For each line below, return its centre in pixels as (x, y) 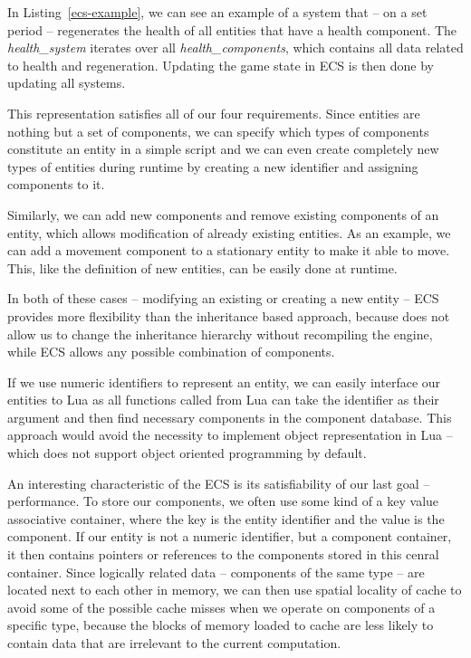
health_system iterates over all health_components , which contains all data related (235, 48)
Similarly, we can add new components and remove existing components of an (223, 214)
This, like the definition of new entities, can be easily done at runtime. (202, 267)
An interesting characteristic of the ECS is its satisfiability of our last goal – (219, 483)
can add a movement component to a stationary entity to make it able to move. (229, 250)
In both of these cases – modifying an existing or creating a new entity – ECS (223, 298)
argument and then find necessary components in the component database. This (230, 417)
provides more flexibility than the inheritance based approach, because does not (229, 315)
